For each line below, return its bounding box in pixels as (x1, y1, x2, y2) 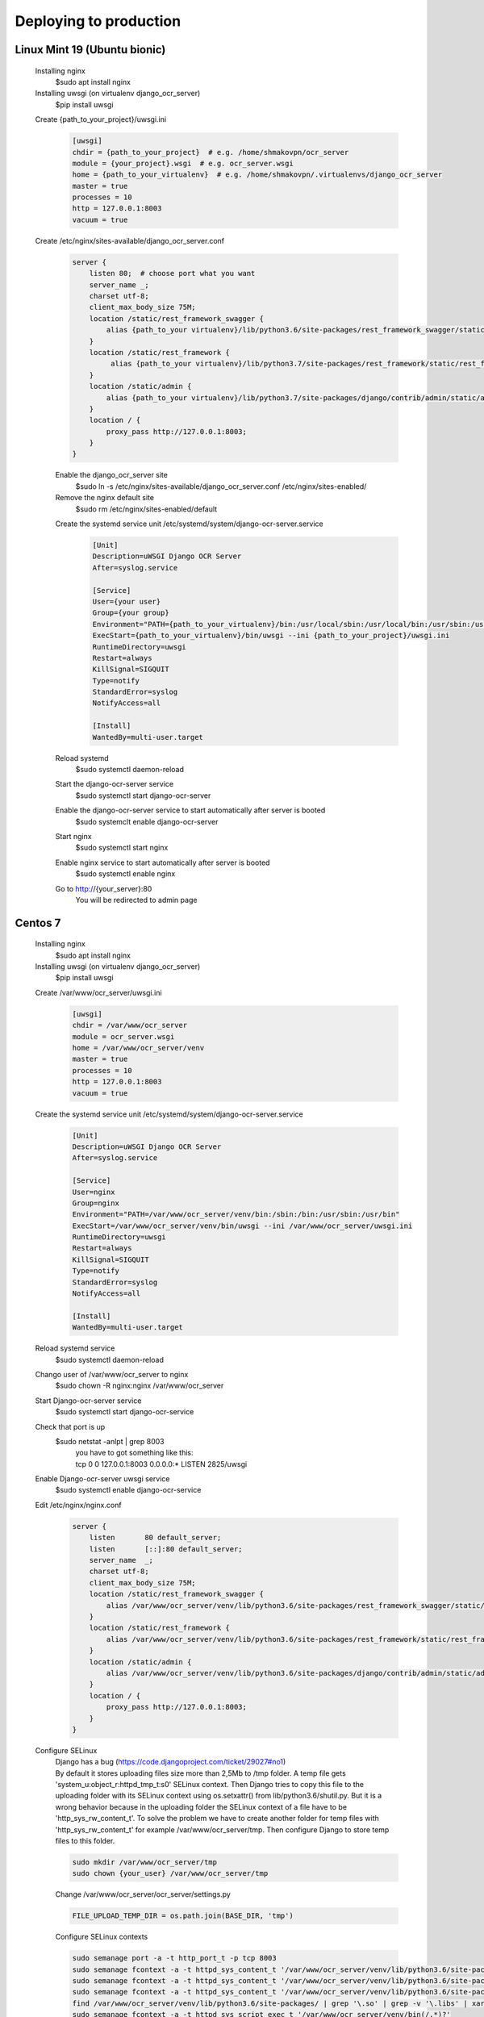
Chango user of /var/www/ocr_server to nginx (35, 1369, 189, 1379)
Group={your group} (92, 608, 169, 617)
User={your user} (92, 597, 161, 606)
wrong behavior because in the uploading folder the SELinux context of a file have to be (55, 1802, 347, 1811)
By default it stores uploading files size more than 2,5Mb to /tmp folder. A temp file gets (55, 1768, 346, 1778)
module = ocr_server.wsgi (72, 1032, 175, 1041)
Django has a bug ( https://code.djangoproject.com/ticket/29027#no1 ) (55, 1757, 286, 1767)
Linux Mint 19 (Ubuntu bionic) (15, 43, 166, 56)
